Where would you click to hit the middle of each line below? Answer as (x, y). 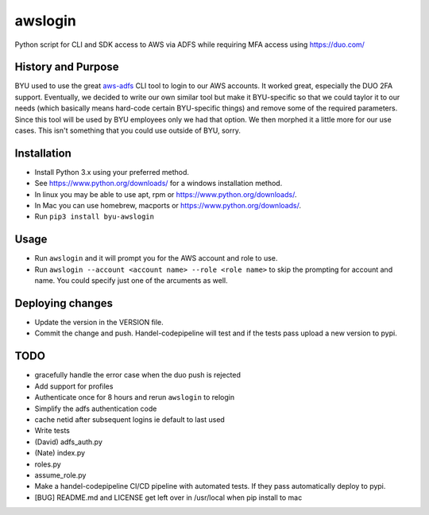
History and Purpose (67, 67)
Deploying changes (64, 303)
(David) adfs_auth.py (69, 442)
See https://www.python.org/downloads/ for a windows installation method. (158, 184)
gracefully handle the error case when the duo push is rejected (138, 375)
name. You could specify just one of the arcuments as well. (131, 281)
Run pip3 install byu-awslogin (95, 217)
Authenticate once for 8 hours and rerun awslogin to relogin (135, 397)
